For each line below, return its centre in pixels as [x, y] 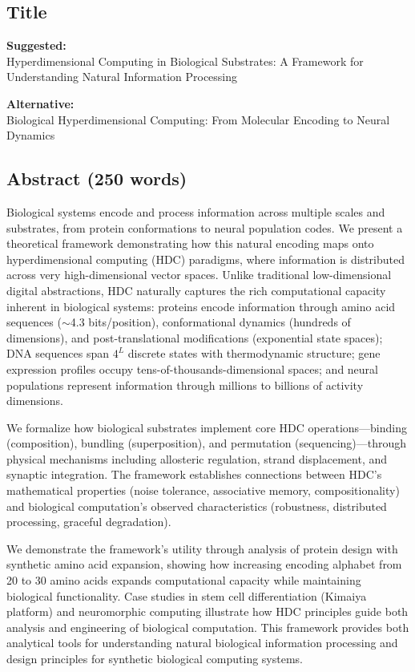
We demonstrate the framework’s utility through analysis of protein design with [202, 548]
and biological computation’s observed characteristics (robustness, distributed [197, 506]
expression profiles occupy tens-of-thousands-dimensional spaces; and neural [192, 368]
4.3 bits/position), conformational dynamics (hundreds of [210, 322]
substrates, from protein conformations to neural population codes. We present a [205, 227]
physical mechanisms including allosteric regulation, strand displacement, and [197, 458]
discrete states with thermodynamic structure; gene [254, 353]
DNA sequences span [58, 353]
